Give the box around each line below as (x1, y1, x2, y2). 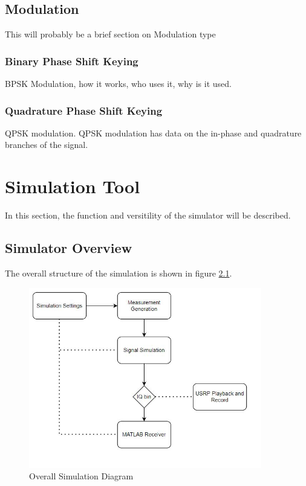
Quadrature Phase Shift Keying (5, 103, 163, 118)
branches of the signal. (5, 138, 88, 151)
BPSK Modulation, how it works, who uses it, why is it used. (5, 77, 232, 90)
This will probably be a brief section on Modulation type (5, 28, 216, 40)
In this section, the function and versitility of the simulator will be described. (5, 209, 291, 222)
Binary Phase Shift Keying (5, 53, 138, 68)
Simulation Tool (5, 174, 140, 199)
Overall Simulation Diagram (29, 470, 134, 482)
